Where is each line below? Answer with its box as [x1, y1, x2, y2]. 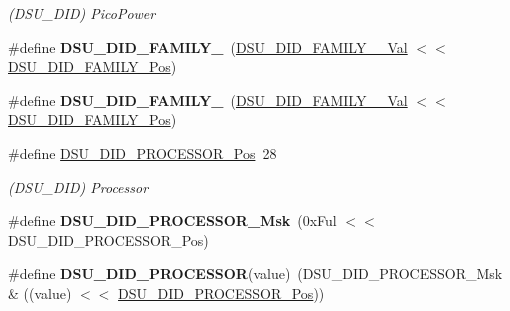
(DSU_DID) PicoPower [8, 3, 156, 23]
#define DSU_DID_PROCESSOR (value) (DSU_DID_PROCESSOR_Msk [8, 263, 503, 284]
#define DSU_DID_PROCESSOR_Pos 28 [8, 142, 277, 163]
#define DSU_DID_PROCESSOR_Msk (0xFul [8, 210, 337, 231]
